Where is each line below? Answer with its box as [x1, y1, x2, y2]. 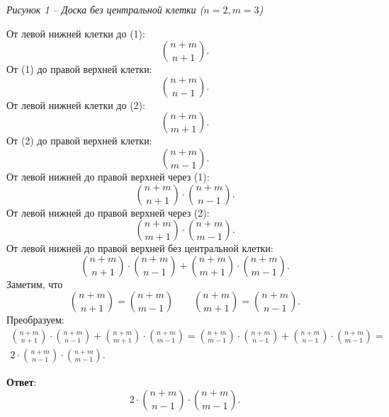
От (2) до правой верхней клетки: [6, 133, 152, 148]
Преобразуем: [6, 312, 64, 327]
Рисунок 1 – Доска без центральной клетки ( [6, 2, 204, 16]
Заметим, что [6, 276, 63, 291]
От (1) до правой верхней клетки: [6, 62, 152, 76]
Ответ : [6, 375, 37, 389]
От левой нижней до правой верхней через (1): [6, 168, 210, 183]
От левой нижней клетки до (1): [6, 25, 145, 40]
